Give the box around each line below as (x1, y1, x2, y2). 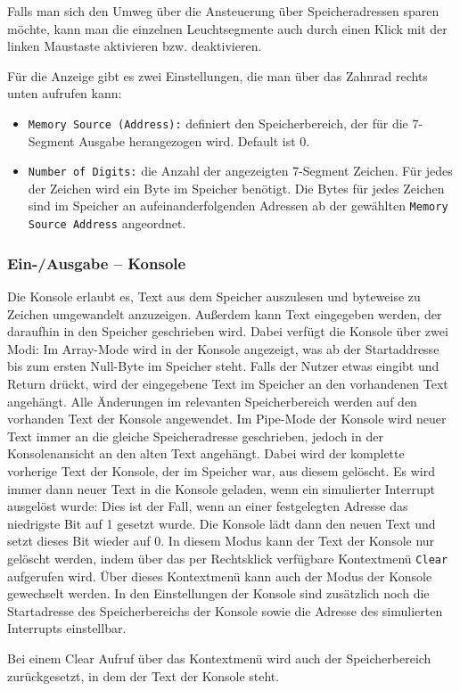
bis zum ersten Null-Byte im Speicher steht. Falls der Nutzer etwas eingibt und (7, 357, 439, 375)
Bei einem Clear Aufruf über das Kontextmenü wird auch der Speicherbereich (7, 648, 431, 667)
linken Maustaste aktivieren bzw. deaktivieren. (7, 37, 262, 55)
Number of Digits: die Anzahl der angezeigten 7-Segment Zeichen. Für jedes (28, 161, 453, 180)
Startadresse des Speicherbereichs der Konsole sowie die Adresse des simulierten (7, 601, 443, 620)
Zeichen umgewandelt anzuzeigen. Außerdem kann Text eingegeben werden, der (7, 304, 442, 323)
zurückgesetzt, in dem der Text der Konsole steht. (7, 666, 280, 685)
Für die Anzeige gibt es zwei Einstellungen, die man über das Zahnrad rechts (7, 66, 428, 85)
